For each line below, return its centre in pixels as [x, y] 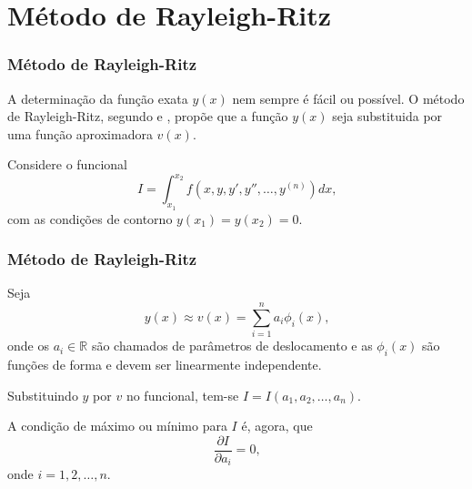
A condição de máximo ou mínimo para [117, 426]
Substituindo [43, 395]
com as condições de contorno [90, 218]
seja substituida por [387, 116]
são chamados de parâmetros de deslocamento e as [232, 346]
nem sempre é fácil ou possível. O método [348, 98]
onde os [28, 346]
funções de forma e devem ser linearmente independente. [165, 364]
